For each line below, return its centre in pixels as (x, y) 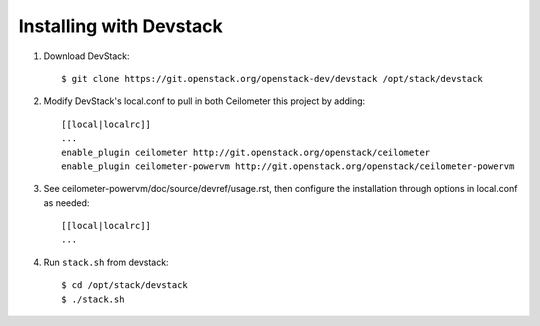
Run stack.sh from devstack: (106, 262)
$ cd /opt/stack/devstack (125, 285)
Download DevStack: (86, 56)
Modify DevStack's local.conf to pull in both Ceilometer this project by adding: (204, 101)
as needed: (66, 202)
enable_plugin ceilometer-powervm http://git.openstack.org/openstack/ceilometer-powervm (288, 166)
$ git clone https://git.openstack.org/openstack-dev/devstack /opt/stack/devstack (272, 78)
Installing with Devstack (121, 26)
